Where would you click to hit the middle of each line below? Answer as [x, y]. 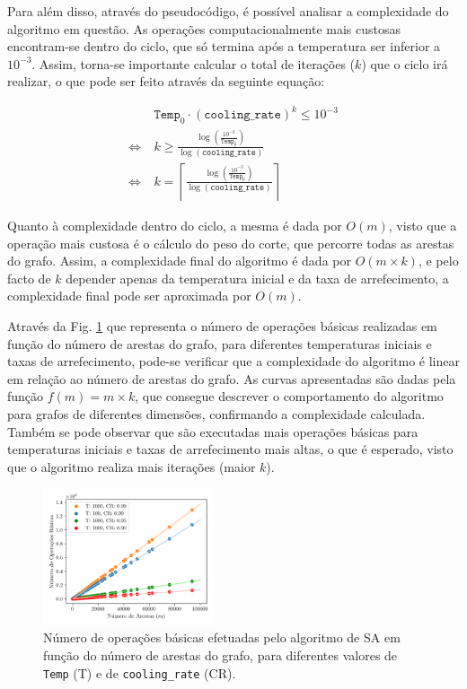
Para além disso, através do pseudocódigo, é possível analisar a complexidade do [228, 11]
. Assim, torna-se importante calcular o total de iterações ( [194, 63]
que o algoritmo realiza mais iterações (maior [132, 466]
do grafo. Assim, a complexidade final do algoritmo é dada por [179, 261]
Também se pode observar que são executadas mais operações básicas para [213, 431]
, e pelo [438, 261]
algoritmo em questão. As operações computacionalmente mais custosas [204, 28]
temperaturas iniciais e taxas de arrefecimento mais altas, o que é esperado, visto [230, 449]
